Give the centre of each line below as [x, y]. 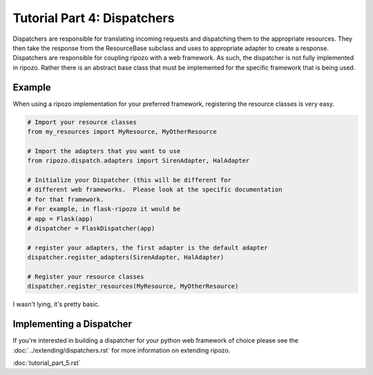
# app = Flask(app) [60, 219]
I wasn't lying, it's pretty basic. [56, 305]
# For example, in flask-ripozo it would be [104, 209]
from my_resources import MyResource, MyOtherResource [122, 132]
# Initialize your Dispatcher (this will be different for [129, 180]
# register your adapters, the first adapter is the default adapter [147, 248]
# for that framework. [66, 199]
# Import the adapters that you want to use [104, 151]
